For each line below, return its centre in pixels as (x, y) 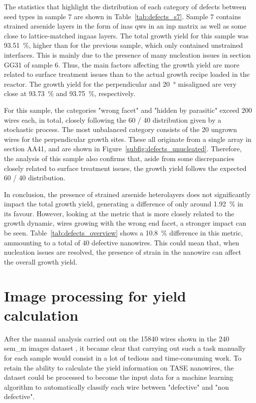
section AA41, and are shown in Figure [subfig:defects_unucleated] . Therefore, (123, 149)
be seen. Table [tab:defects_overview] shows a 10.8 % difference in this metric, (124, 233)
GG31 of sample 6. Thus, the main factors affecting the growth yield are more (122, 64)
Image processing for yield (95, 295)
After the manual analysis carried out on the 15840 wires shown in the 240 (117, 338)
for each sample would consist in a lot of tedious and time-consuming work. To (123, 357)
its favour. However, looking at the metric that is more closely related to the (119, 213)
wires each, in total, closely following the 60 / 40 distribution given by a (113, 119)
